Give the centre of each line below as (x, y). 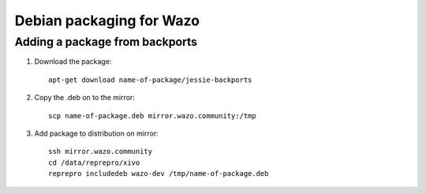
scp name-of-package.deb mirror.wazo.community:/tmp (152, 116)
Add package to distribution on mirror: (96, 133)
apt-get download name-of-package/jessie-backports (150, 80)
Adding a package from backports (106, 42)
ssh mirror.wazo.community (101, 151)
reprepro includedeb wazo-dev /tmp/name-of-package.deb (159, 174)
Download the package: (73, 62)
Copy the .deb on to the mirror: (85, 98)
